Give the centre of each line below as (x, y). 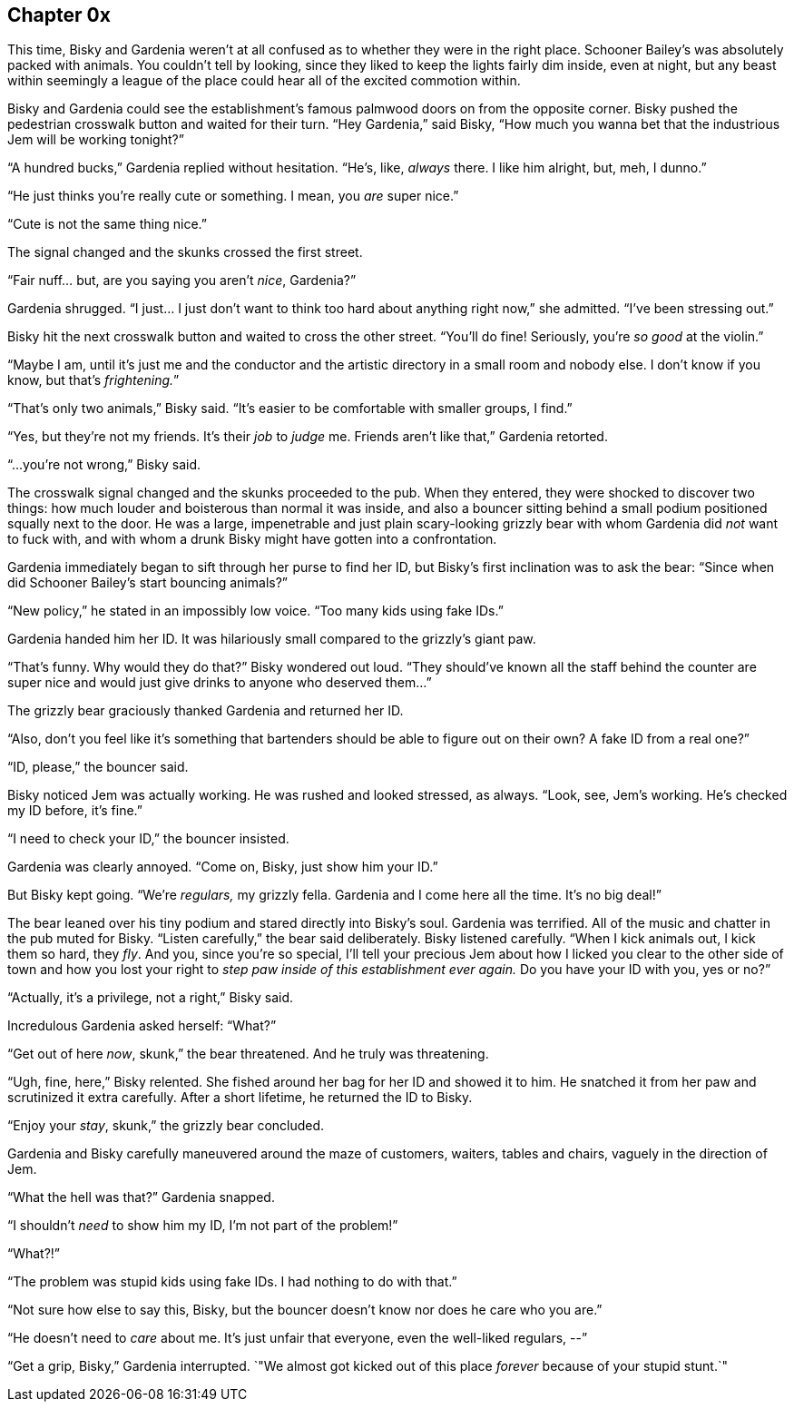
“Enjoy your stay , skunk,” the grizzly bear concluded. (166, 1126)
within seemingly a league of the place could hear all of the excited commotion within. (264, 81)
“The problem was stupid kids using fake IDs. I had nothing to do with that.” (232, 1282)
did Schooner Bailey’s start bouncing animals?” (147, 583)
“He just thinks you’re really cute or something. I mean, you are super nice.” (233, 196)
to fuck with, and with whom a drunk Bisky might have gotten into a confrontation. (252, 539)
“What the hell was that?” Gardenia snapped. (141, 1197)
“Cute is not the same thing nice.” (107, 224)
